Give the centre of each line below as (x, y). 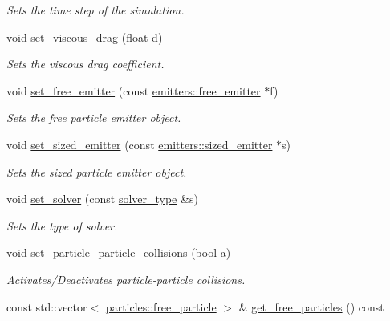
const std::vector (47, 306)
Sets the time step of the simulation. (95, 10)
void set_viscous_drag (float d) (85, 37)
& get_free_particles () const (311, 306)
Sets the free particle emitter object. (94, 118)
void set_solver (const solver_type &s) (102, 199)
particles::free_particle (161, 306)
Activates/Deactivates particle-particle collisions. (126, 279)
